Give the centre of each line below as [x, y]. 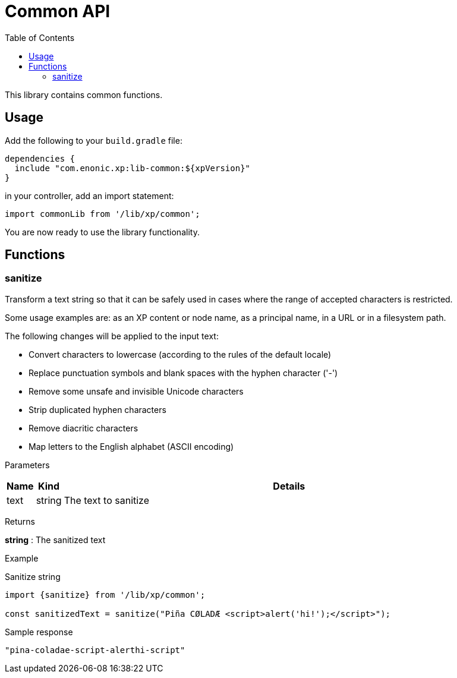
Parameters [27, 465]
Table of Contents [40, 37]
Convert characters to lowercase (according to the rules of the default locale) [180, 354]
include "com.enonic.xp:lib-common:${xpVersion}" [133, 168]
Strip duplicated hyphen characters [97, 409]
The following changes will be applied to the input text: [112, 336]
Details [289, 486]
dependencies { [40, 158]
